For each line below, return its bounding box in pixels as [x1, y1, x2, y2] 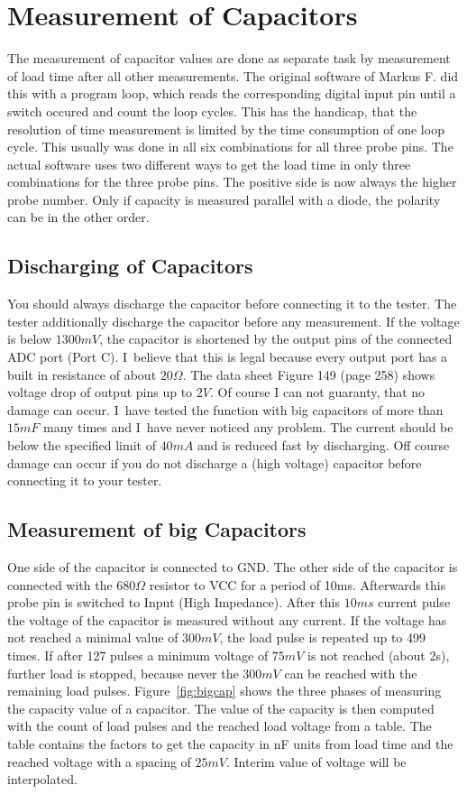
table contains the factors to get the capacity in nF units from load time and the [7, 734, 453, 752]
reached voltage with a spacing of [7, 752, 191, 771]
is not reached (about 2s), [307, 645, 450, 664]
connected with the [7, 575, 113, 594]
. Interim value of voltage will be [226, 752, 407, 771]
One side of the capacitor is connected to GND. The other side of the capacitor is [7, 558, 458, 576]
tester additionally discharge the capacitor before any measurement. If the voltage [7, 311, 460, 330]
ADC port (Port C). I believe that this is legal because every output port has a [7, 347, 448, 366]
